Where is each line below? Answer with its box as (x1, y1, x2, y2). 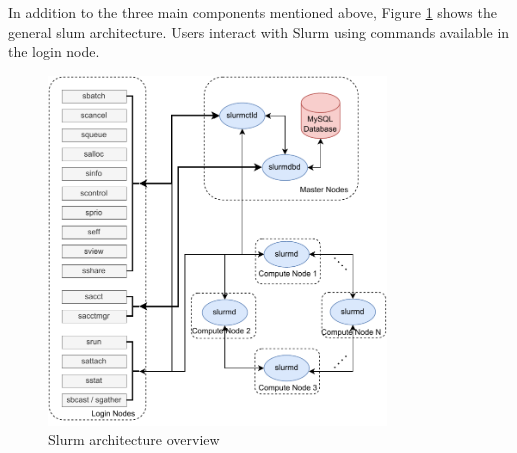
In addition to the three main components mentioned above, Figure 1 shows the (8, 2, 497, 22)
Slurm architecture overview (48, 429, 220, 450)
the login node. (8, 41, 100, 62)
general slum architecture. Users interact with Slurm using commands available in (8, 21, 510, 42)
